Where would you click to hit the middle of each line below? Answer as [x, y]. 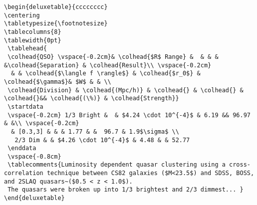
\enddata [22, 148]
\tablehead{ [27, 49]
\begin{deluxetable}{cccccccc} [56, 7]
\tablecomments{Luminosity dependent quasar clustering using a [117, 165]
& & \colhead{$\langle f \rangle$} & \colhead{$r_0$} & [106, 74]
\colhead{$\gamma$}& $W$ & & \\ [58, 82]
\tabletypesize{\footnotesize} [56, 24]
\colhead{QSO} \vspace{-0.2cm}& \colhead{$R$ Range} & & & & [113, 57]
